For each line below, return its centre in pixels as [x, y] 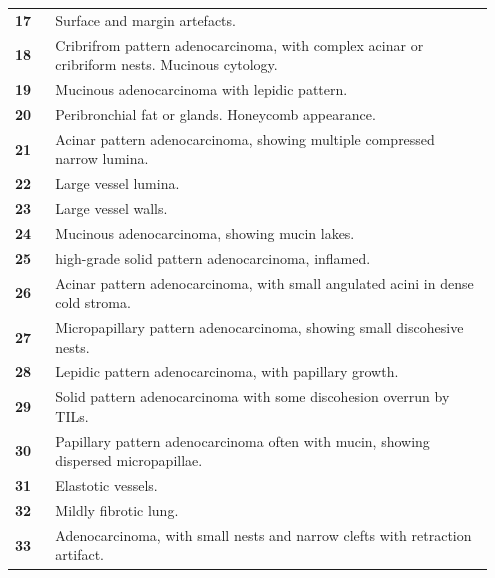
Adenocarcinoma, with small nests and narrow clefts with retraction [263, 534]
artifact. [79, 554]
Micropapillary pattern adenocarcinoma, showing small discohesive [259, 326]
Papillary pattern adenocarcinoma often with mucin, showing [242, 440]
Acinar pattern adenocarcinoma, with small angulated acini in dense [264, 282]
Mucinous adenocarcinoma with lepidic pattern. [201, 89]
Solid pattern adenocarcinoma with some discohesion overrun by [252, 396]
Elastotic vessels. [106, 485]
